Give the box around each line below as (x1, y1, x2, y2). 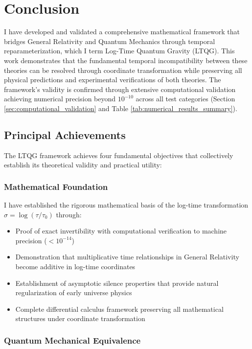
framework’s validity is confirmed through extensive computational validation (4, 84, 236, 94)
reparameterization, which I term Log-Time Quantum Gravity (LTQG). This (4, 46, 235, 56)
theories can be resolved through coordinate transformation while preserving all (4, 65, 242, 75)
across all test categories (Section (136, 93, 235, 104)
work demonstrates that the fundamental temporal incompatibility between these (4, 55, 248, 65)
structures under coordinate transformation (15, 313, 145, 324)
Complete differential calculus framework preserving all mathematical (15, 303, 224, 314)
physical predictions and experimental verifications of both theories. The (4, 74, 221, 85)
